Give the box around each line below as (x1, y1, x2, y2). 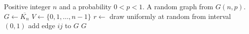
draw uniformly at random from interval (109, 11, 231, 21)
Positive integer (4, 1, 51, 11)
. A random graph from (142, 1, 213, 11)
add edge (28, 20, 55, 31)
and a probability (59, 1, 111, 11)
